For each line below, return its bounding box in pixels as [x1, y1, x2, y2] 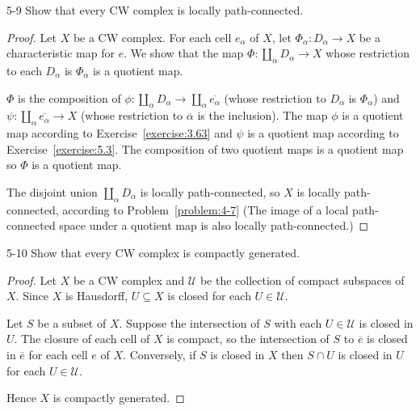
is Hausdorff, [65, 287, 128, 304]
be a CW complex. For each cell [73, 28, 232, 45]
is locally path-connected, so [140, 183, 280, 200]
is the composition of [18, 89, 121, 106]
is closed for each [167, 287, 251, 304]
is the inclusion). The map [197, 107, 328, 124]
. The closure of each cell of [14, 330, 150, 347]
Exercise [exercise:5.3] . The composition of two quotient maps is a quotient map [6, 140, 404, 157]
